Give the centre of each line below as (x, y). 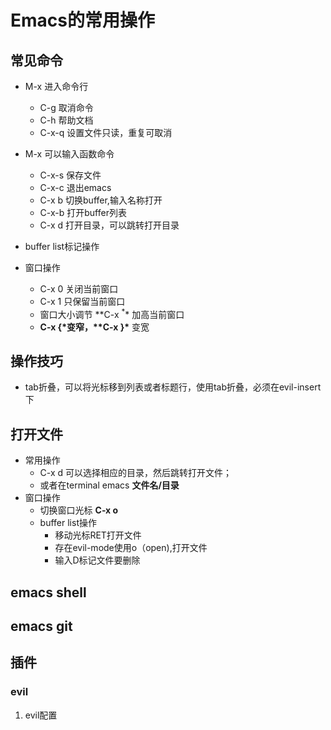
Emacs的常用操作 (82, 20)
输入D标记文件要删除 (97, 560)
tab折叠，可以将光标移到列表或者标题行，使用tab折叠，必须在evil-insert (173, 387)
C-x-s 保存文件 (70, 175)
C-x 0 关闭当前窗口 (79, 289)
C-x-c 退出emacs (75, 187)
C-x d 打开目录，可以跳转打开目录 (109, 225)
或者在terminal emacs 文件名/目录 (109, 485)
